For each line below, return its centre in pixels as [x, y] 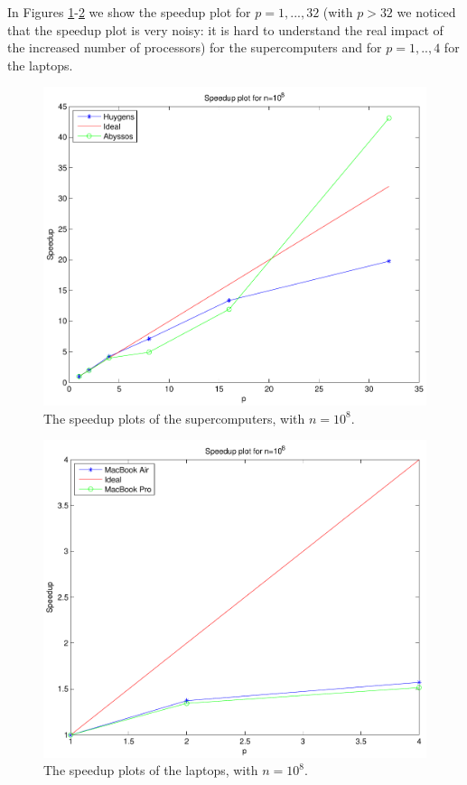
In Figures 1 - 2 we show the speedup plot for [129, 12]
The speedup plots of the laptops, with [151, 770]
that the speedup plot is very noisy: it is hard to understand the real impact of [225, 29]
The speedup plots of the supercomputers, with [174, 418]
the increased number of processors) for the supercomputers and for [195, 47]
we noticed [426, 12]
